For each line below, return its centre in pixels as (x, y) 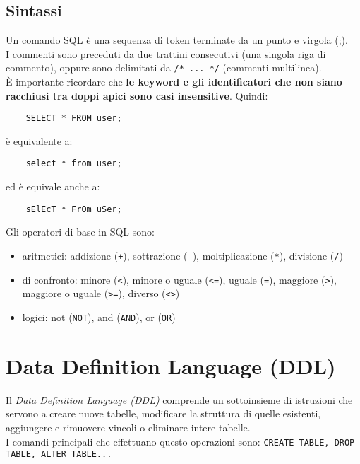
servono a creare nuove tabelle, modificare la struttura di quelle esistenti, (163, 413)
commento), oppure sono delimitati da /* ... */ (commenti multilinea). (164, 68)
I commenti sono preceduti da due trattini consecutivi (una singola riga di (166, 53)
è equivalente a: (39, 140)
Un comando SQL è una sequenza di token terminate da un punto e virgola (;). (177, 40)
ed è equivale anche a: (53, 186)
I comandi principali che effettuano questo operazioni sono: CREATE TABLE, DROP (180, 441)
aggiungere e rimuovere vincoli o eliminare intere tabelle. (128, 427)
